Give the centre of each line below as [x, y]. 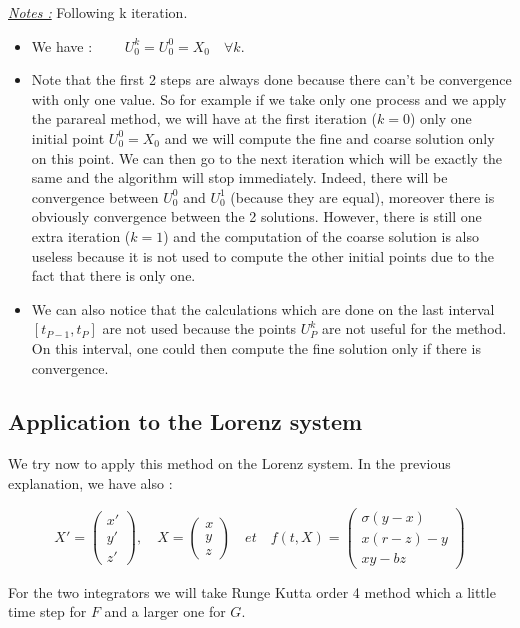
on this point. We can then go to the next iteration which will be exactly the [267, 157]
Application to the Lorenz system [185, 421]
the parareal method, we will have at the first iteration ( [204, 118]
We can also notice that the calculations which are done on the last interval [263, 308]
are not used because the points [199, 328]
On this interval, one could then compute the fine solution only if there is [256, 347]
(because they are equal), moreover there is [362, 196]
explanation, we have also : [90, 482]
